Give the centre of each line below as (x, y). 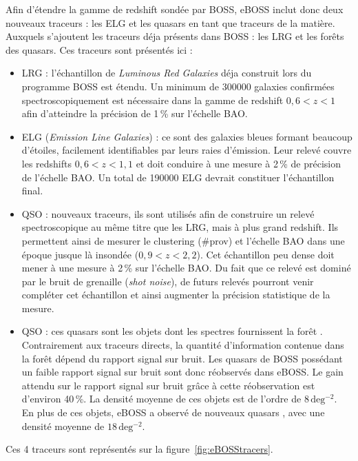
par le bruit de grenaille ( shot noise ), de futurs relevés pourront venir (168, 281)
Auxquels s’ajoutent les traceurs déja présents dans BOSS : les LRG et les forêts (175, 36)
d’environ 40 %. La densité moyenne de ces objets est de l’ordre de (161, 399)
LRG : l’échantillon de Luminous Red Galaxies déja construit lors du (167, 73)
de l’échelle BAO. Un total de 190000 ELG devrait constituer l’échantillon (178, 177)
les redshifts (47, 163)
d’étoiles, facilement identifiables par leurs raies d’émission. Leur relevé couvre (187, 150)
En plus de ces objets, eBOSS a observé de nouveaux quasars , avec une (173, 412)
